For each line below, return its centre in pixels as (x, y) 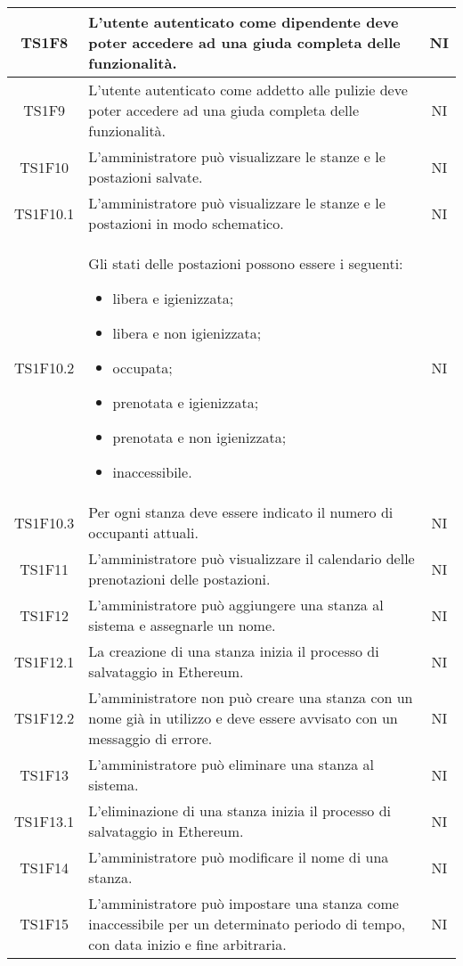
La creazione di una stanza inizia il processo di (234, 651)
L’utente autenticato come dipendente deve (244, 22)
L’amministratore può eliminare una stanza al (231, 764)
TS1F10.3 (45, 522)
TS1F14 (45, 867)
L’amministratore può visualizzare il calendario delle (252, 558)
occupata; (142, 368)
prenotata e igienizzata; (186, 402)
